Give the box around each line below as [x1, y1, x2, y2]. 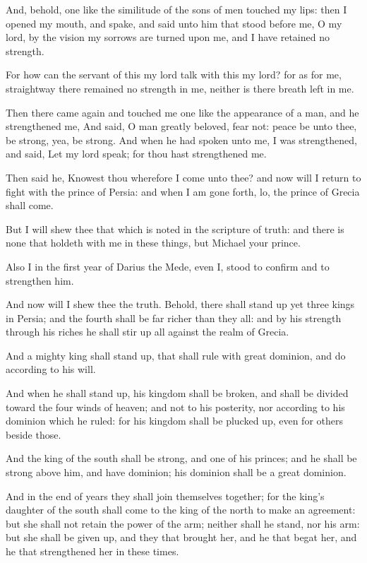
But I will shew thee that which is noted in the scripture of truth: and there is [6, 221, 344, 236]
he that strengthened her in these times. [6, 544, 179, 558]
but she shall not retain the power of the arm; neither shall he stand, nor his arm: [6, 516, 360, 531]
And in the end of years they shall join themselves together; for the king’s [6, 488, 325, 503]
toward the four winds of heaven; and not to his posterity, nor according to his [6, 399, 345, 414]
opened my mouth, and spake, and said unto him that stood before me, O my [6, 16, 342, 30]
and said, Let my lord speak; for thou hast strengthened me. [6, 146, 267, 161]
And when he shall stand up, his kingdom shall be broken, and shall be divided [6, 386, 349, 401]
